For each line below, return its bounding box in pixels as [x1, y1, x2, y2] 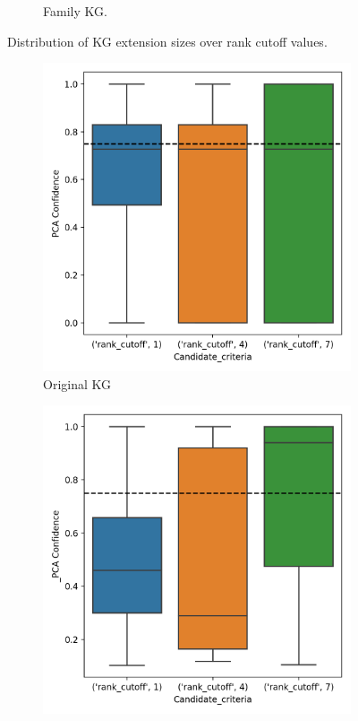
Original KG [43, 374, 111, 393]
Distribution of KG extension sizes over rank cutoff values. [7, 31, 328, 50]
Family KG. [43, 2, 107, 20]
